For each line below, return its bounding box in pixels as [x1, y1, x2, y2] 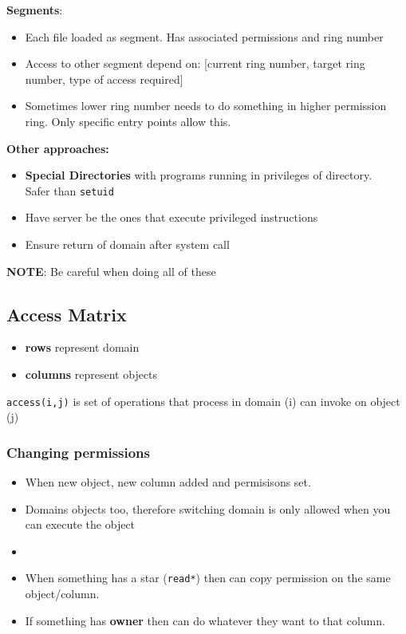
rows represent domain [25, 339, 140, 356]
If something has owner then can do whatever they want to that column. [25, 612, 385, 628]
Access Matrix [6, 301, 127, 326]
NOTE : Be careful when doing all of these [6, 262, 216, 279]
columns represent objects [25, 365, 158, 382]
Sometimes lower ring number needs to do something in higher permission [25, 97, 387, 114]
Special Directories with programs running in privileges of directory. [25, 167, 372, 183]
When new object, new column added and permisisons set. [25, 474, 311, 490]
